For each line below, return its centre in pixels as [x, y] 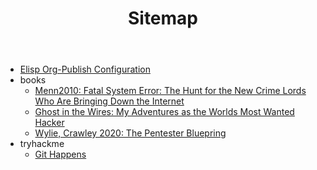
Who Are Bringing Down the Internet [109, 101]
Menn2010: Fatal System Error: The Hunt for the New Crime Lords [170, 91]
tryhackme [42, 144]
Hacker [49, 123]
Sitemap [163, 18]
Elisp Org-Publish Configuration [85, 69]
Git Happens [60, 154]
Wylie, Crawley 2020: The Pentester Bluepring [130, 133]
